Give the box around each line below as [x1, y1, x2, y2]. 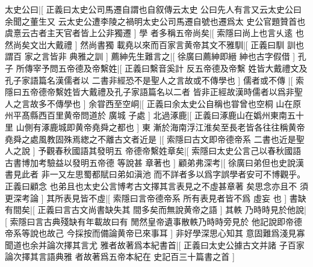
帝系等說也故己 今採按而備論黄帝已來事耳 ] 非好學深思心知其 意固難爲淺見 [5, 227, 297, 239]
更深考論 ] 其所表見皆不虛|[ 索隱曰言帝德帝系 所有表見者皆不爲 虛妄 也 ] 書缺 [5, 191, 306, 204]
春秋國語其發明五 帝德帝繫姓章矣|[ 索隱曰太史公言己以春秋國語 [55, 144, 302, 157]
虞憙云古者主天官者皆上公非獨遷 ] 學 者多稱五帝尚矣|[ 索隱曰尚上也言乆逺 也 [5, 26, 304, 39]
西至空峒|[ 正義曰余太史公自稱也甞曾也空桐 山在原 [105, 97, 302, 109]
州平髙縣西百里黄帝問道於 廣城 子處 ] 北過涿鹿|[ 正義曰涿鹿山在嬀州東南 [5, 109, 287, 121]
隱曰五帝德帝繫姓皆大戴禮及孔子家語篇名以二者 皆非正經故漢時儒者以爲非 [5, 85, 294, 98]
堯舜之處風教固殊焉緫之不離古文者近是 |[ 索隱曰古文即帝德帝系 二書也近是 [5, 132, 296, 145]
